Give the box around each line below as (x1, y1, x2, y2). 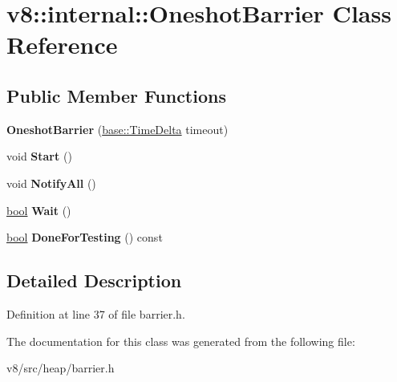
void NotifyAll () (6, 174, 96, 191)
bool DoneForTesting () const (6, 229, 163, 246)
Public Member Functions (6, 83, 226, 108)
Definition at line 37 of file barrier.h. (6, 305, 185, 322)
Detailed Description (6, 268, 182, 293)
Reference (6, 28, 118, 61)
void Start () (6, 148, 72, 165)
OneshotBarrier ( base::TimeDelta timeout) (6, 120, 229, 137)
